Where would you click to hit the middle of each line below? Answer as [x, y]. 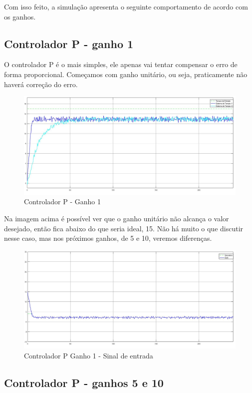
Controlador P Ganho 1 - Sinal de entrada [89, 356]
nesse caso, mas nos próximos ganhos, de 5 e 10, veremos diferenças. [108, 238]
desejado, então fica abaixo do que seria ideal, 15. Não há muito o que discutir [124, 228]
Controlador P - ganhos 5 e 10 [84, 383]
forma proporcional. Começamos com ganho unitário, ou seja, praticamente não [126, 74]
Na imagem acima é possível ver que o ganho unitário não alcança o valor [117, 219]
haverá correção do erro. [41, 84]
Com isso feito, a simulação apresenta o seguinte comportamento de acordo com [126, 7]
